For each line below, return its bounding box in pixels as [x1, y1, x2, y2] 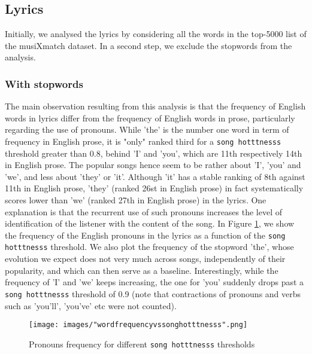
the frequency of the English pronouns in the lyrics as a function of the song [5, 228, 286, 241]
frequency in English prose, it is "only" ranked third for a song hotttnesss [5, 135, 281, 147]
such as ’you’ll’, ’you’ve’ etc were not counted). [5, 299, 177, 312]
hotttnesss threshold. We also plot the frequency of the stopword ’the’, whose [5, 240, 294, 253]
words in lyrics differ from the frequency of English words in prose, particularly [5, 111, 295, 124]
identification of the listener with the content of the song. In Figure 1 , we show [5, 217, 295, 230]
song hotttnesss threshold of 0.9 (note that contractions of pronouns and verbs [5, 287, 301, 300]
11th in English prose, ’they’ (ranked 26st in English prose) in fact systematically [5, 182, 304, 194]
